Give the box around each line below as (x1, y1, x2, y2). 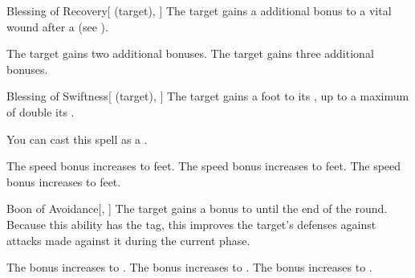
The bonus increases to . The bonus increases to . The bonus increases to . (6, 259, 372, 276)
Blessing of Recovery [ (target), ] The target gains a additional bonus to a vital (6, 2, 392, 18)
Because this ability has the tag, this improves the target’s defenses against (6, 215, 376, 232)
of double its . (6, 103, 75, 120)
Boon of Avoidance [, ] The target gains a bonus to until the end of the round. (6, 200, 388, 217)
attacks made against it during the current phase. (6, 231, 250, 248)
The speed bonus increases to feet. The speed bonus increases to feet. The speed (6, 157, 401, 174)
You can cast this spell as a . (6, 130, 148, 147)
